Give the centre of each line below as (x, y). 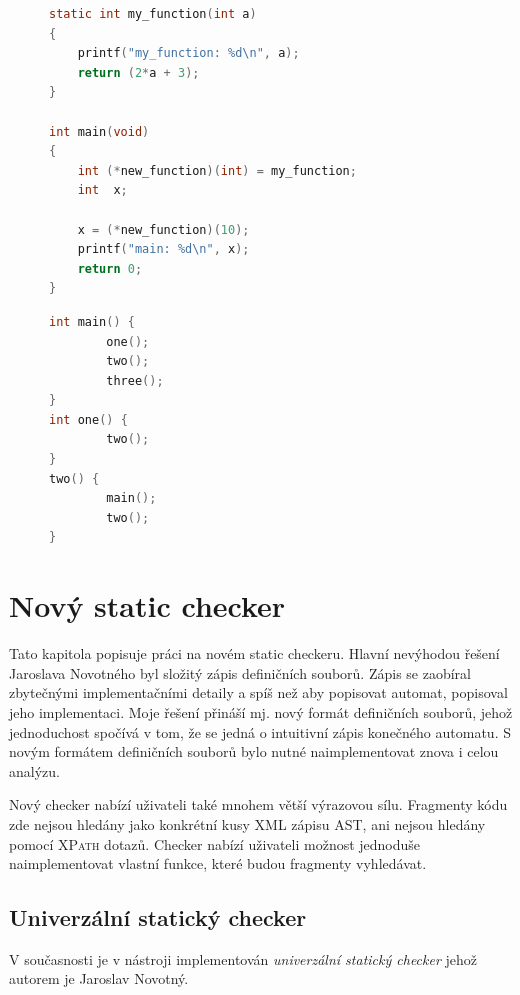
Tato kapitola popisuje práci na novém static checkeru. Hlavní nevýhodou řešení (254, 653)
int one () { (88, 419)
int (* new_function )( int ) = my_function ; (217, 170)
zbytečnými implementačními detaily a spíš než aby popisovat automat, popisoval (258, 692)
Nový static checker (147, 605)
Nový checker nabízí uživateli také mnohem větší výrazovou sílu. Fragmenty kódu (258, 804)
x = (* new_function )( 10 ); (163, 229)
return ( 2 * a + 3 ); (138, 72)
